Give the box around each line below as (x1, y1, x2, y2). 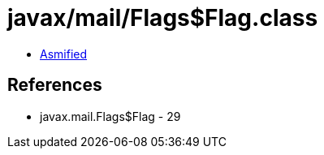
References (7, 75, 102, 96)
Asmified (40, 46, 88, 61)
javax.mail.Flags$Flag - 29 (40, 109, 181, 123)
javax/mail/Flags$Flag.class (7, 4, 318, 32)
